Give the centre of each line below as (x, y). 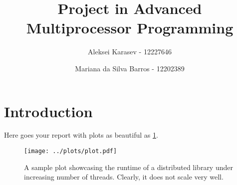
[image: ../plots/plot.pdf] (71, 151)
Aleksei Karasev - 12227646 (130, 52)
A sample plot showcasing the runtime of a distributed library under (128, 167)
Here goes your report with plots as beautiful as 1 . (81, 135)
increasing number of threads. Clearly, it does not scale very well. (124, 177)
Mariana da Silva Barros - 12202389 (130, 68)
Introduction (48, 111)
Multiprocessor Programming (130, 28)
